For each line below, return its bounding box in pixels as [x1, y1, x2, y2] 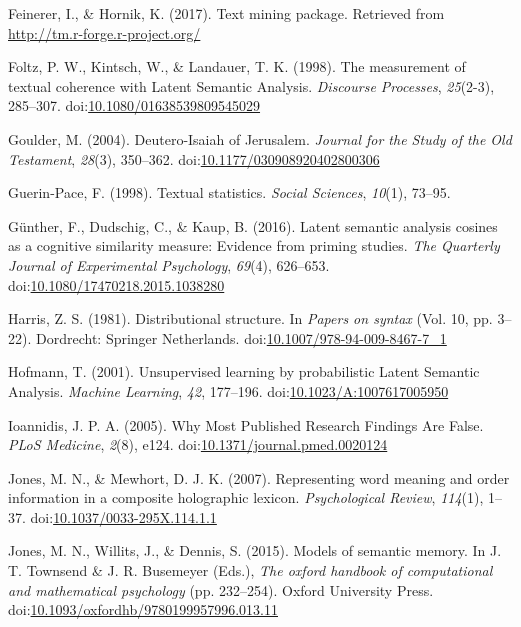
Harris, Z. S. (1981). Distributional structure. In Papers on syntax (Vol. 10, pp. [8, 308, 493, 329]
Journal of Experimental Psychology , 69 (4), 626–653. [8, 254, 330, 275]
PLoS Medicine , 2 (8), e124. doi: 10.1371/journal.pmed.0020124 [8, 434, 388, 455]
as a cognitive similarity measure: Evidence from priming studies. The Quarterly [8, 235, 500, 256]
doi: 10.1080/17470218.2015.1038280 [8, 274, 225, 295]
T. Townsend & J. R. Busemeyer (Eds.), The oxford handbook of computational [8, 560, 493, 581]
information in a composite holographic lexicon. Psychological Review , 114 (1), [8, 487, 484, 508]
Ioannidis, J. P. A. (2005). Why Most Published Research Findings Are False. [8, 414, 484, 435]
